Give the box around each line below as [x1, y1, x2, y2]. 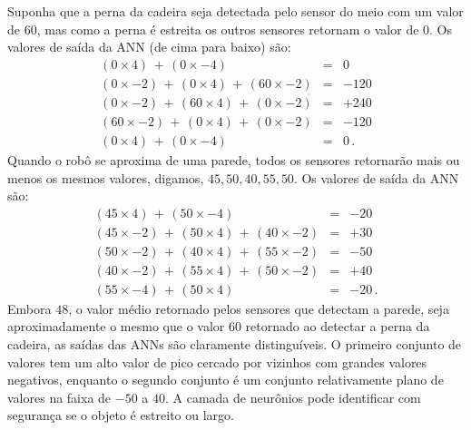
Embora [7, 298, 52, 318]
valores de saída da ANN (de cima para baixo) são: [7, 37, 291, 56]
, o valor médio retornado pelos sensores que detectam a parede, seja [68, 298, 449, 318]
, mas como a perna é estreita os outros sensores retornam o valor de [36, 19, 419, 38]
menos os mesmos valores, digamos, [7, 168, 204, 187]
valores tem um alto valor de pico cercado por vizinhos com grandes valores [7, 352, 427, 371]
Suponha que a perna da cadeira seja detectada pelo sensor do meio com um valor [7, 2, 464, 20]
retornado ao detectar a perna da [245, 317, 430, 336]
